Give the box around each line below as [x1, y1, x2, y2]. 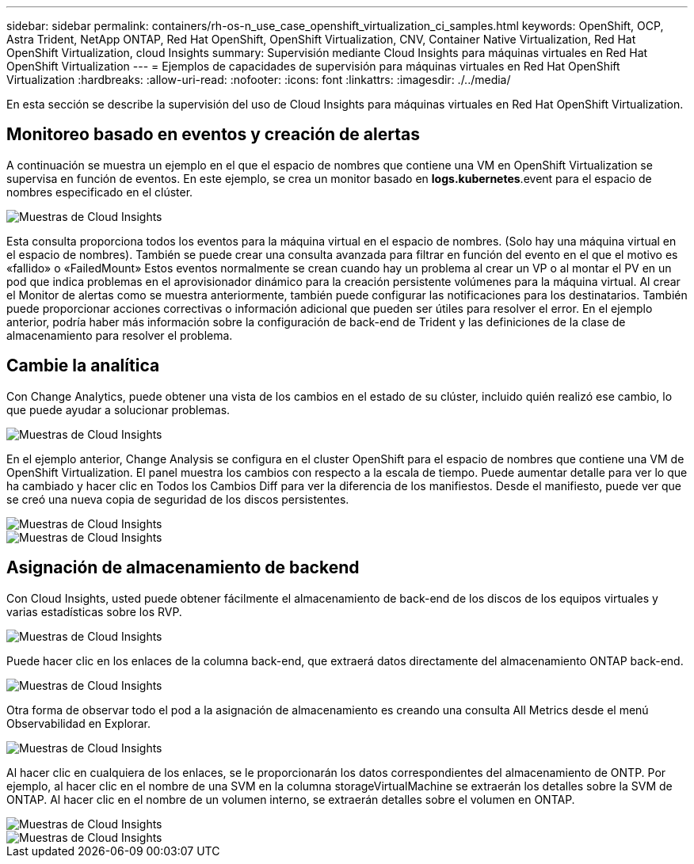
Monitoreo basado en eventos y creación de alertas [6, 124, 420, 145]
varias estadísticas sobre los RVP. [6, 604, 182, 619]
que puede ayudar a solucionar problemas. [6, 402, 231, 417]
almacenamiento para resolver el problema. [6, 328, 233, 342]
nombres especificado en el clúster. [6, 185, 193, 199]
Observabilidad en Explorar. [6, 716, 151, 730]
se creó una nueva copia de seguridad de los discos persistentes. [6, 492, 349, 506]
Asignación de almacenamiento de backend [6, 558, 360, 578]
